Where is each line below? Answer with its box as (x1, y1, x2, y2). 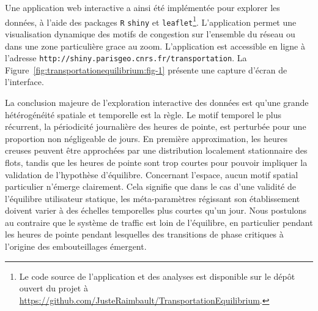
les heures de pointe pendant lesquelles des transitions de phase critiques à (5, 228, 284, 241)
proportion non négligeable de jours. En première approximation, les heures (5, 132, 287, 144)
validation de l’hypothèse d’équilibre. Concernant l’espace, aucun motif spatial (5, 168, 298, 181)
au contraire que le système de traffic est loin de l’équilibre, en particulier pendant (5, 215, 313, 228)
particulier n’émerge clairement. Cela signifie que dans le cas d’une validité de (5, 180, 296, 193)
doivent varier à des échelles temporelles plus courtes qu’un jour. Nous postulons (5, 204, 307, 217)
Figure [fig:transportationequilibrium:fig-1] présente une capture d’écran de (5, 63, 287, 76)
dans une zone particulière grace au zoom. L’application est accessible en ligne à (5, 39, 305, 52)
